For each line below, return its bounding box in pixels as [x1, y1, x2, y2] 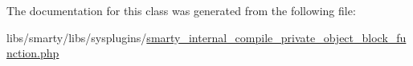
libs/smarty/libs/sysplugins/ [6, 29, 147, 45]
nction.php [6, 45, 59, 61]
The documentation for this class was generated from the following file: [6, 2, 356, 18]
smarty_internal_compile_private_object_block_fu [146, 29, 407, 45]
